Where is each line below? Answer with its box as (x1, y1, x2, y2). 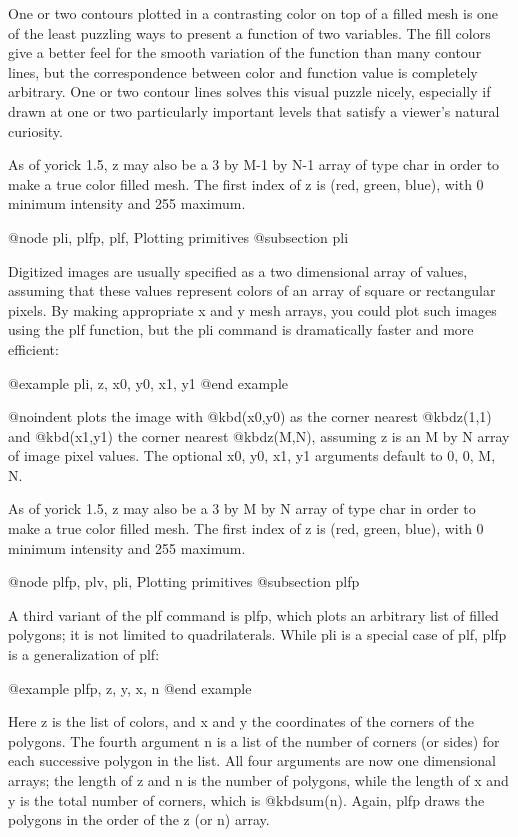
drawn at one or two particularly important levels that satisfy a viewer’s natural (8, 100, 500, 121)
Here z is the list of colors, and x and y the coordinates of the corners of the (8, 711, 475, 732)
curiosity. (8, 120, 63, 141)
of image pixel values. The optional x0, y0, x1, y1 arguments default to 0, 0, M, (8, 445, 496, 466)
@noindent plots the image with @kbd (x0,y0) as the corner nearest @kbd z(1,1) (8, 406, 492, 427)
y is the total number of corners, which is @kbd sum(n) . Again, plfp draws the (8, 789, 485, 810)
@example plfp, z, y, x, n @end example (8, 677, 252, 698)
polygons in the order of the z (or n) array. (8, 809, 270, 830)
